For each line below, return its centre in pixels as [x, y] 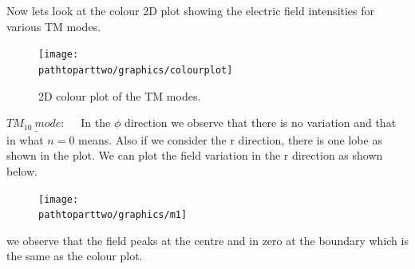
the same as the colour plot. [75, 256]
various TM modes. [54, 26]
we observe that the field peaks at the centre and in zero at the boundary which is [207, 240]
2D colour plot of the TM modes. [120, 95]
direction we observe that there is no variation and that [260, 123]
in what [25, 139]
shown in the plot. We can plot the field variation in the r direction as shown [195, 155]
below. [22, 170]
